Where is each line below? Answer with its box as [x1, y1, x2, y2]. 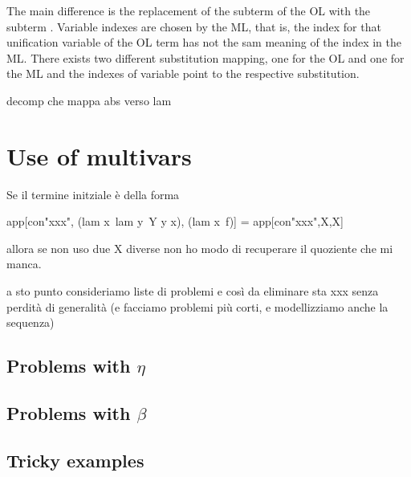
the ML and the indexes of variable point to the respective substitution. [6, 65, 360, 82]
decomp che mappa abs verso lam [6, 92, 172, 108]
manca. [6, 255, 42, 272]
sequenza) [6, 314, 55, 331]
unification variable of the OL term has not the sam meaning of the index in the [6, 34, 401, 51]
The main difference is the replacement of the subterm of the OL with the [6, 2, 371, 18]
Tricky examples [6, 447, 144, 472]
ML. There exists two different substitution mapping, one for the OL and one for [6, 49, 405, 66]
